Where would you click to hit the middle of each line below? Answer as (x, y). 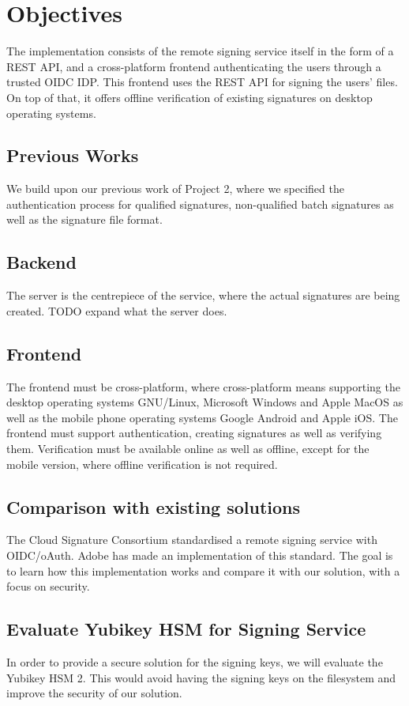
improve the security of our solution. (94, 693)
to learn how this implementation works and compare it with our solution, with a (203, 570)
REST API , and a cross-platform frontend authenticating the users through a (194, 66)
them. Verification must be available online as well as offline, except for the (188, 449)
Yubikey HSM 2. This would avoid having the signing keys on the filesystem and (201, 677)
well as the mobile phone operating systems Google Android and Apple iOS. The (202, 417)
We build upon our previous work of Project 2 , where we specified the (175, 189)
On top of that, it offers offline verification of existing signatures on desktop (189, 97)
